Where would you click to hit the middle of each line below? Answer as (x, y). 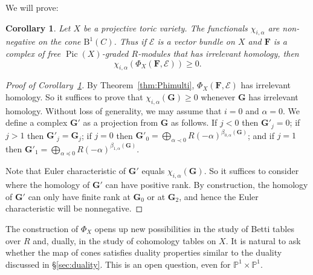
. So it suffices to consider (251, 171)
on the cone (60, 41)
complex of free (33, 53)
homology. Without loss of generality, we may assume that (114, 110)
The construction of (42, 228)
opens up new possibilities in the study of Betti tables (194, 228)
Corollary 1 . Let (38, 27)
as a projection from (121, 122)
